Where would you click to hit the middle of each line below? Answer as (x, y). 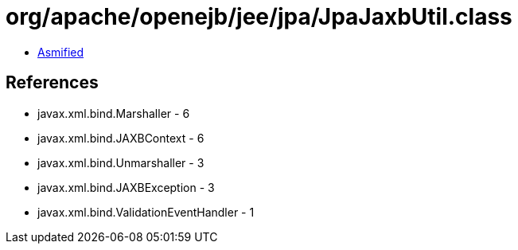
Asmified (61, 52)
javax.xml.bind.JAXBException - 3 (126, 187)
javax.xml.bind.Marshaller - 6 (114, 113)
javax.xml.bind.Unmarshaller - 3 (121, 162)
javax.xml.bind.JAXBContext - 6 (121, 138)
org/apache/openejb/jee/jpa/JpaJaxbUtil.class (259, 17)
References (52, 83)
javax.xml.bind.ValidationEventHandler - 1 (146, 212)
